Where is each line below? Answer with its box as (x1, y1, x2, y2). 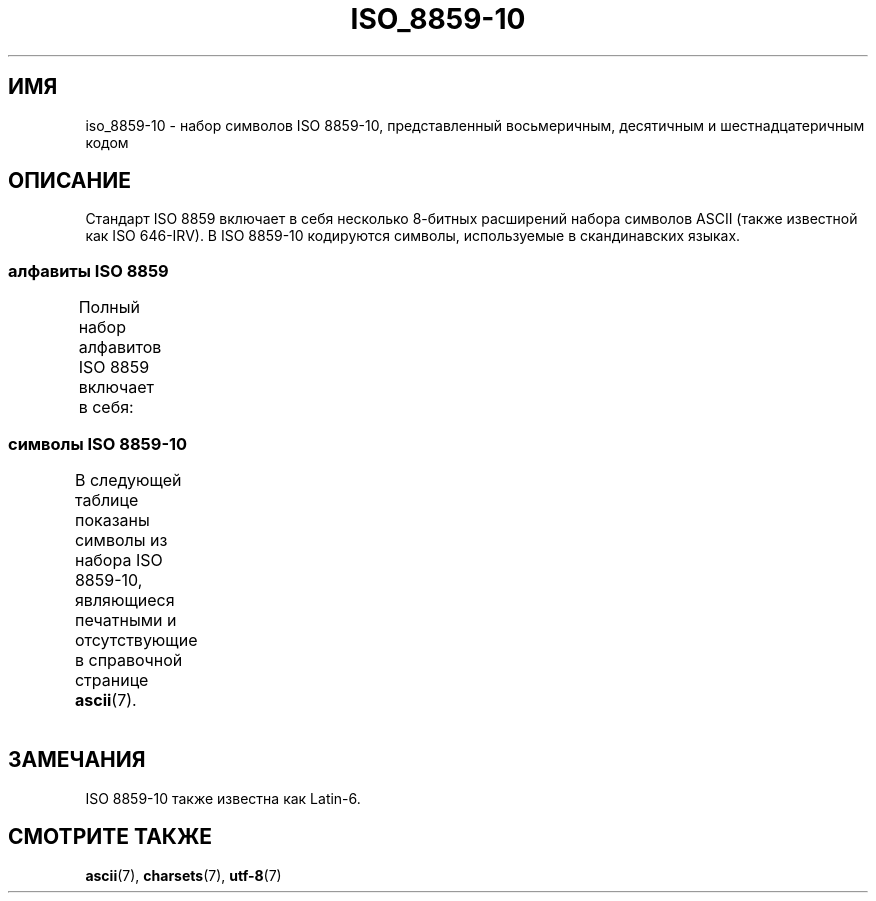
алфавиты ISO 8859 (8, 260, 169, 281)
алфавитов (78, 337, 162, 358)
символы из (74, 529, 168, 550)
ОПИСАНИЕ (8, 168, 131, 194)
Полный (78, 297, 140, 318)
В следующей (74, 469, 182, 490)
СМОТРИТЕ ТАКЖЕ (8, 824, 213, 850)
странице (74, 669, 149, 690)
